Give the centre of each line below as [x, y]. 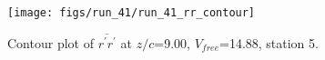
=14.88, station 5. [269, 42]
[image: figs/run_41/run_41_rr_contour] [132, 13]
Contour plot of [51, 42]
